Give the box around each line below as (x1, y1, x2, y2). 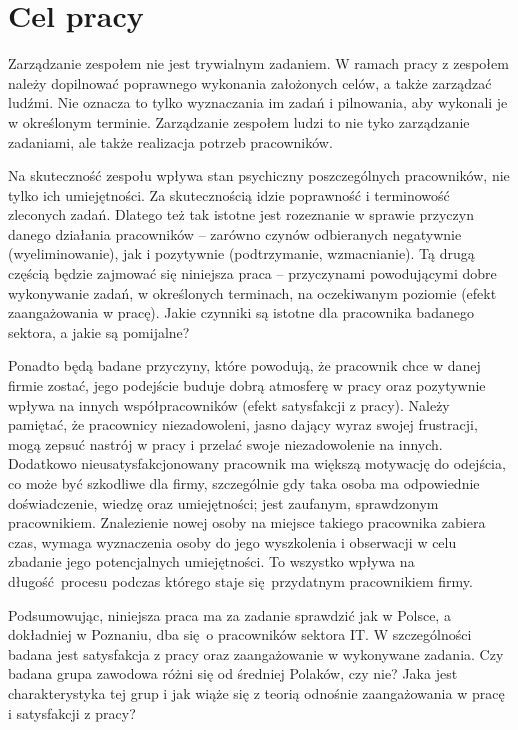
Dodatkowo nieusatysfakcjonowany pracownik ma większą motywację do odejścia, (8, 453, 506, 474)
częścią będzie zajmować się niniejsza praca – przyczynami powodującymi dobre (8, 263, 497, 284)
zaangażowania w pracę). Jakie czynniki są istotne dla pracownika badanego (8, 302, 474, 323)
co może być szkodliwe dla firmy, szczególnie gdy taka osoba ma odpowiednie (8, 473, 480, 493)
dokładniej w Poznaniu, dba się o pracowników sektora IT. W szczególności (8, 624, 472, 645)
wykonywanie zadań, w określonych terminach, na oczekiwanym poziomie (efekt (8, 282, 497, 303)
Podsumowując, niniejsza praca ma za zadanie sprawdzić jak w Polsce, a (8, 604, 451, 625)
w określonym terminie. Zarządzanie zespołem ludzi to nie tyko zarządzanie (8, 111, 470, 132)
